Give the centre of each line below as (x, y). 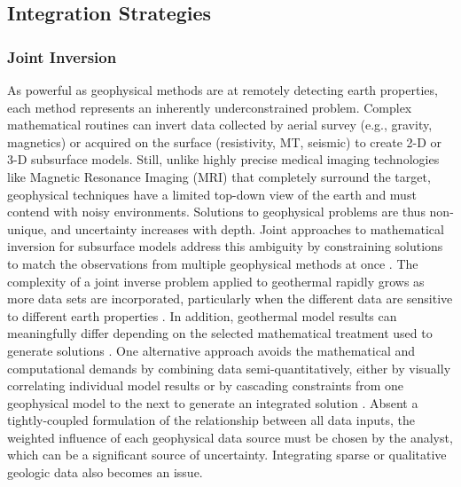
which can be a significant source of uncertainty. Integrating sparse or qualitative (227, 455)
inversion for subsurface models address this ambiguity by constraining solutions (225, 246)
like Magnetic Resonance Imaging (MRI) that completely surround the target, (219, 176)
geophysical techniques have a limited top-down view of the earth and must (212, 194)
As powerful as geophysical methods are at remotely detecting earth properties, (223, 90)
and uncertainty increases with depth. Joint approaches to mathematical (247, 228)
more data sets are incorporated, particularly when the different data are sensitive (230, 298)
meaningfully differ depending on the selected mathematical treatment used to (220, 333)
